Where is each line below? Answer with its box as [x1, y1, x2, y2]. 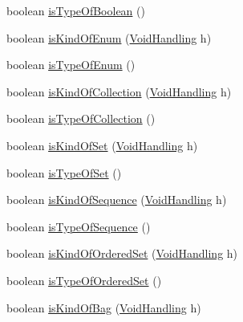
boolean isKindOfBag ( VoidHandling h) [6, 299, 201, 316]
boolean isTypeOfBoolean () [6, 2, 145, 18]
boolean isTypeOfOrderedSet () [6, 271, 162, 288]
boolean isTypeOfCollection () [6, 110, 156, 127]
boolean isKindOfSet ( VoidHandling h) [6, 137, 198, 153]
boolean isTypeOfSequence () [6, 218, 151, 234]
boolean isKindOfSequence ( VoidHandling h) [6, 191, 227, 208]
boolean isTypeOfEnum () [6, 56, 136, 73]
